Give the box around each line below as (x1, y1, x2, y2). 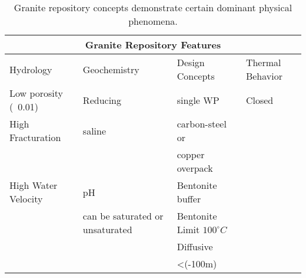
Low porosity (9, 86, 64, 100)
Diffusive (177, 240, 213, 253)
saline (82, 123, 107, 138)
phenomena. (128, 14, 178, 28)
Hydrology (9, 62, 52, 76)
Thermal (245, 55, 281, 69)
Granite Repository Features (85, 38, 221, 51)
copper (177, 148, 205, 161)
